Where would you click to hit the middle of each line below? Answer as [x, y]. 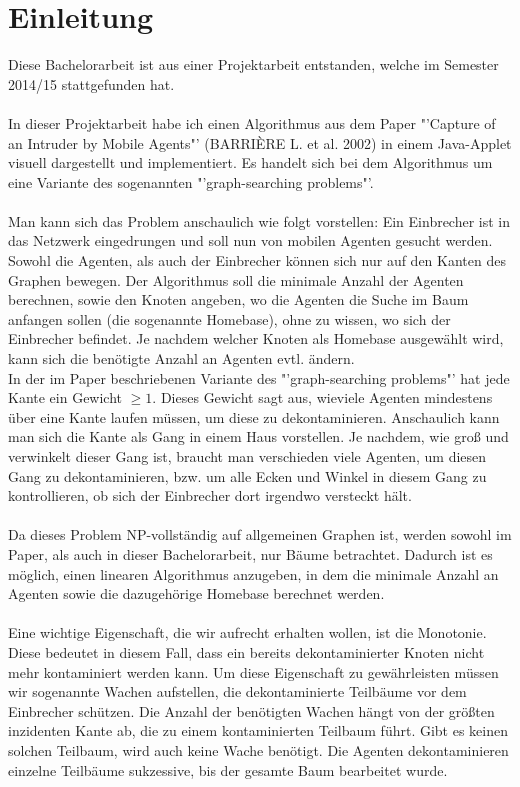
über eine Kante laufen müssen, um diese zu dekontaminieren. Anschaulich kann [254, 416]
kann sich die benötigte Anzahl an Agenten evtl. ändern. [181, 358]
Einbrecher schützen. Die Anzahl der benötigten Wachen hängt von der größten [251, 710]
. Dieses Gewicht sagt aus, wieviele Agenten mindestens [322, 397]
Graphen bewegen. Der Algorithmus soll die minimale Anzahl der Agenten [236, 279]
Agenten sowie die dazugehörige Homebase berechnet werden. [196, 593]
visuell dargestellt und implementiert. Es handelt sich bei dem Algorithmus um [250, 162]
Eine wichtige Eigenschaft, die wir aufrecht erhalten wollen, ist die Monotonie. [247, 632]
